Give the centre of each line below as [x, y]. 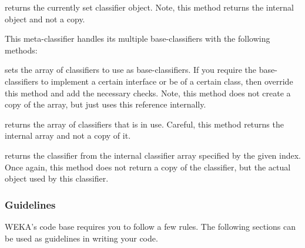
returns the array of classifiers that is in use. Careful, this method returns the [144, 124]
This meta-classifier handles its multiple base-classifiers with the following [138, 38]
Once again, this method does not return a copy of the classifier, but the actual [148, 167]
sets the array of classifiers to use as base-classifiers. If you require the [131, 70]
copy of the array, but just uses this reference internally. [105, 104]
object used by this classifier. [57, 178]
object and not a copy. [45, 19]
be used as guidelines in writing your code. [81, 238]
